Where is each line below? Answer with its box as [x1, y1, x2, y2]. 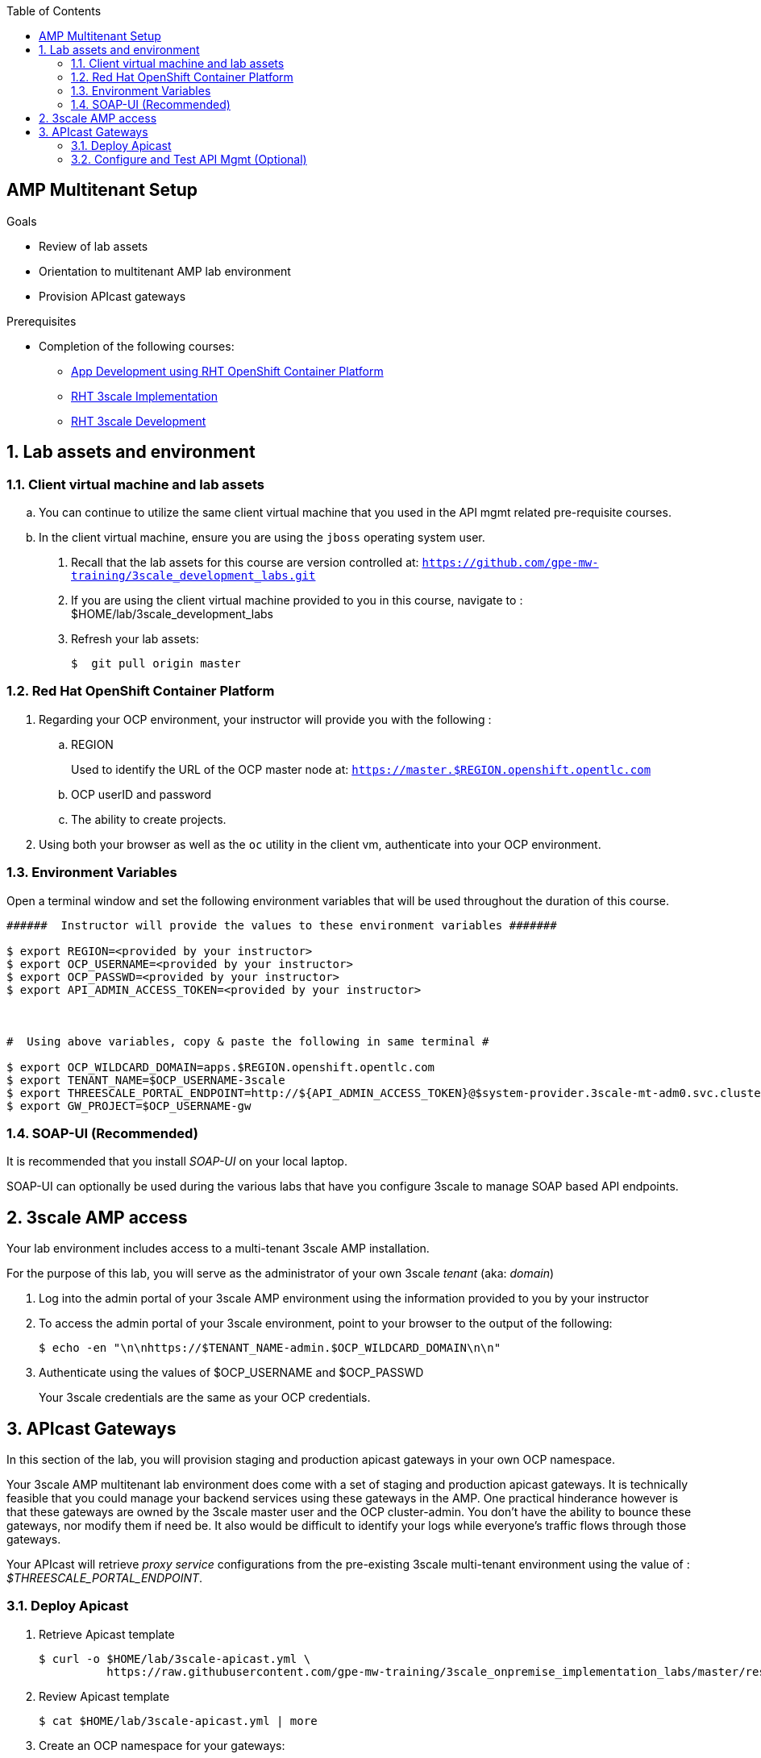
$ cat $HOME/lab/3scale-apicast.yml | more [39, 1714, 318, 1727]
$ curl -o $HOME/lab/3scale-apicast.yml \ [39, 1652, 311, 1665]
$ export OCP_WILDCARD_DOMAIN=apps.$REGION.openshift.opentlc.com [6, 1060, 435, 1074]
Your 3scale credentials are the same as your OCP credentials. [39, 1390, 371, 1405]
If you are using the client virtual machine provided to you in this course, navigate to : [71, 593, 523, 608]
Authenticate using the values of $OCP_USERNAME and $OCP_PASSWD [39, 1365, 424, 1380]
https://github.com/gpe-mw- [422, 556, 599, 570]
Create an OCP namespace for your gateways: [39, 1738, 285, 1752]
